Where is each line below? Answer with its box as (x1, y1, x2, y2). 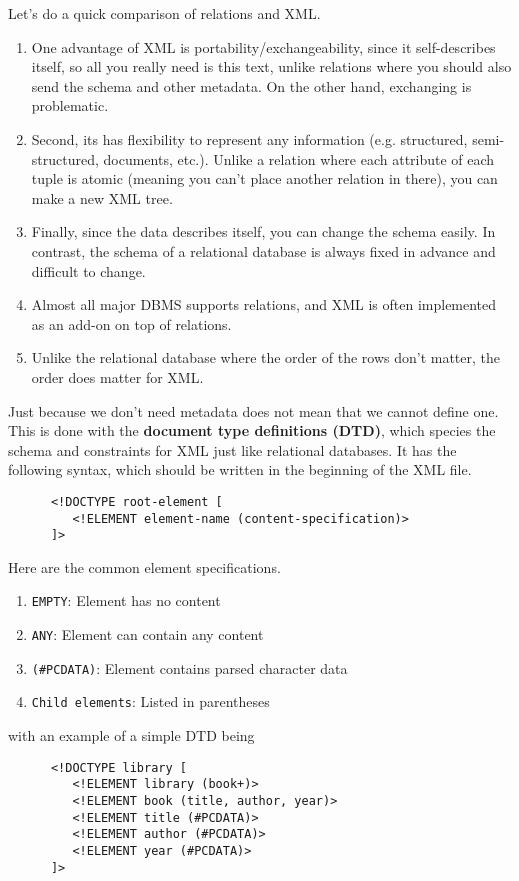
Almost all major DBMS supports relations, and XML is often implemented (31, 294, 497, 315)
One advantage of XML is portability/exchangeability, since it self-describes (31, 36, 496, 57)
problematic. (31, 95, 109, 116)
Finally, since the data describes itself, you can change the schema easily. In (31, 221, 496, 242)
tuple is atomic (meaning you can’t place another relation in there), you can (31, 168, 498, 189)
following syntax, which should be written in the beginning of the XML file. (8, 459, 472, 480)
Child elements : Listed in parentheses (31, 691, 270, 712)
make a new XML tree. (31, 187, 173, 208)
